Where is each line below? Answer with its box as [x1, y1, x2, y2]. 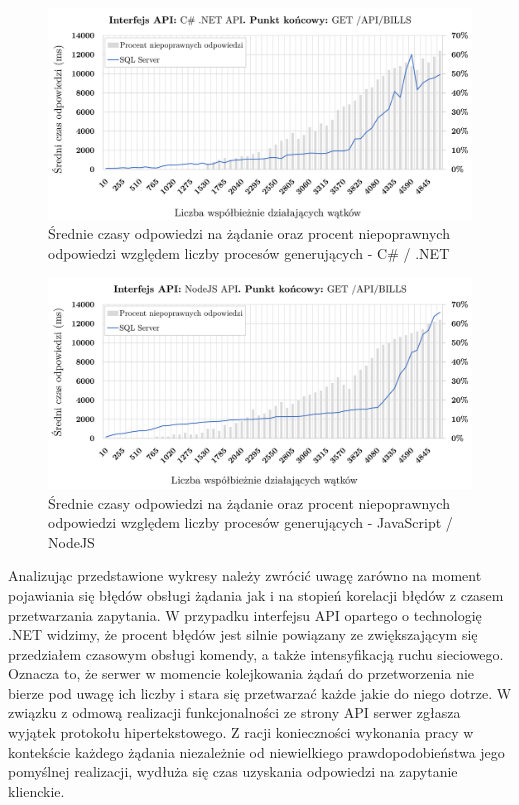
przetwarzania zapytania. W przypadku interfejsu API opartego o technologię [8, 604, 482, 625]
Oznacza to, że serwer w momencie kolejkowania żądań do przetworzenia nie [8, 663, 475, 684]
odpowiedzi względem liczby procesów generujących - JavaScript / [48, 512, 453, 533]
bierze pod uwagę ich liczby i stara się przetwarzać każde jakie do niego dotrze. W [8, 682, 512, 703]
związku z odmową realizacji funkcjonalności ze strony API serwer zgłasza [8, 702, 461, 723]
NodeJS [48, 531, 95, 552]
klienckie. [8, 780, 65, 801]
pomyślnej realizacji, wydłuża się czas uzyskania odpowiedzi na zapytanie [8, 761, 458, 782]
